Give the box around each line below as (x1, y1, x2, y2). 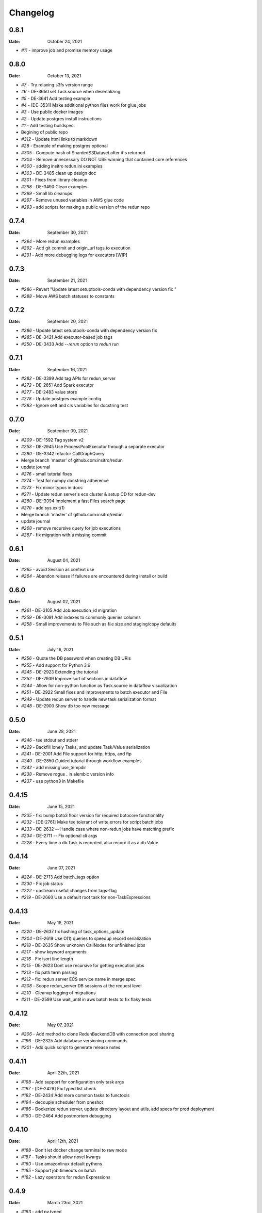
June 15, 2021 (47, 803, 75, 809)
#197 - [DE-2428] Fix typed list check (21, 1085, 97, 1091)
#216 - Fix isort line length (21, 956, 73, 962)
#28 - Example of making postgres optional (21, 143, 108, 149)
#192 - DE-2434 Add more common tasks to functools (21, 1092, 130, 1098)
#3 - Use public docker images (21, 109, 83, 115)
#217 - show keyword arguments (21, 949, 87, 955)
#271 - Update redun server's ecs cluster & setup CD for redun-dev (21, 491, 156, 497)
